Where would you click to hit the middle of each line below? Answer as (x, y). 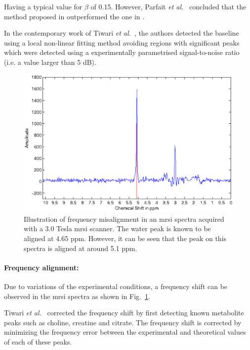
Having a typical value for (43, 6)
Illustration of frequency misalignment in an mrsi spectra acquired (124, 219)
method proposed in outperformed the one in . (74, 16)
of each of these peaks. (38, 341)
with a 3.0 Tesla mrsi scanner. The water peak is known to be (117, 228)
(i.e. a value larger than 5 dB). (50, 62)
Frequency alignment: (42, 267)
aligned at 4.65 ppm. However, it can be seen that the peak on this (125, 238)
